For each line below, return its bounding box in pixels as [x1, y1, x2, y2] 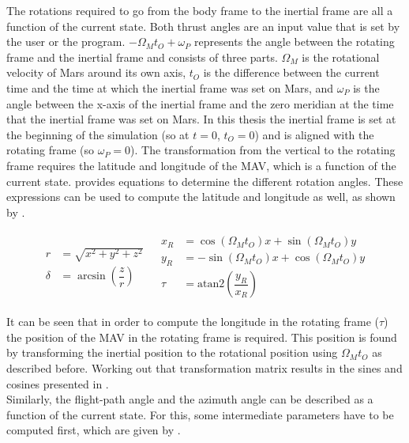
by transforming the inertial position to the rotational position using [6, 344, 338, 361]
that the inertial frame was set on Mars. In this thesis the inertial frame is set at [6, 111, 396, 127]
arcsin [77, 271, 106, 282]
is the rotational [302, 48, 380, 65]
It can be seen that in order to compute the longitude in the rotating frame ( [6, 313, 379, 330]
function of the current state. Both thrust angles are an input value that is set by [6, 17, 400, 34]
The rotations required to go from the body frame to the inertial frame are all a [6, 2, 393, 18]
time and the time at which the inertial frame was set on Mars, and [6, 79, 334, 96]
